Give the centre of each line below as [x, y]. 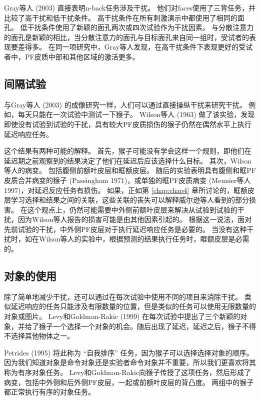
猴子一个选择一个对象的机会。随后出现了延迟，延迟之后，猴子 [140, 326]
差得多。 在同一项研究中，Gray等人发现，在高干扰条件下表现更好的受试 [135, 47]
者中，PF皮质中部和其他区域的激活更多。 [72, 56]
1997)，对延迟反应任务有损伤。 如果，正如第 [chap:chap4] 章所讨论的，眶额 [126, 190]
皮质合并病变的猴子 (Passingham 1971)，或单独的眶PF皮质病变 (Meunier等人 [127, 180]
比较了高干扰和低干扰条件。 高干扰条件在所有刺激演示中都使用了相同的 [121, 17]
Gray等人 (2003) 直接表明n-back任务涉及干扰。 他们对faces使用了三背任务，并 [130, 7]
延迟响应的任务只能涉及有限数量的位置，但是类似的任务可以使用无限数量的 [133, 306]
